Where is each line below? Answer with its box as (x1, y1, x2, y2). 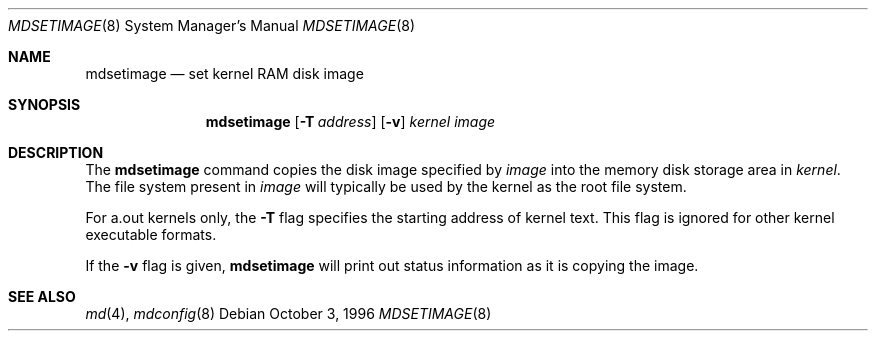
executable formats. (85, 226, 217, 243)
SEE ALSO (8, 288, 76, 305)
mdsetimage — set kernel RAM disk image (85, 65, 364, 82)
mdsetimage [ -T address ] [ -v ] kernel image (205, 113, 496, 130)
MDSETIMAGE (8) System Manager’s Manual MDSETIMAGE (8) (8, 17, 416, 34)
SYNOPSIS (8, 96, 81, 113)
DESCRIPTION (8, 144, 104, 161)
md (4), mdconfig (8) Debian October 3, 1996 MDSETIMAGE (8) (85, 305, 492, 322)
